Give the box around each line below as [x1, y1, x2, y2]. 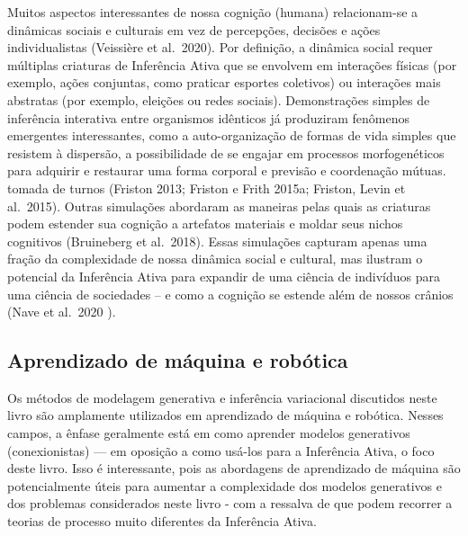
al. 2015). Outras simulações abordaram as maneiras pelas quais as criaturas [7, 196, 431, 215]
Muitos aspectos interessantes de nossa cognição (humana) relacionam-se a [7, 3, 418, 21]
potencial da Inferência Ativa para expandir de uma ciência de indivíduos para [7, 266, 440, 285]
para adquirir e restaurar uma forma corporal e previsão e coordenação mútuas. [7, 161, 446, 180]
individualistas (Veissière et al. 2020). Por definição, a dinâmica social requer [7, 38, 433, 57]
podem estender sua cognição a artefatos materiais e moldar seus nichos [7, 214, 403, 233]
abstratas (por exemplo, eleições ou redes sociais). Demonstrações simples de [7, 90, 430, 109]
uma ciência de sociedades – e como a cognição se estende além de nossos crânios [7, 284, 454, 303]
